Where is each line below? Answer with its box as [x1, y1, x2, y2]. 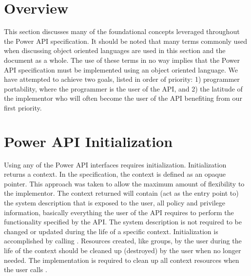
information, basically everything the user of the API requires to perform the [4, 207, 234, 217]
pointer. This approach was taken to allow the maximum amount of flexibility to [4, 178, 245, 188]
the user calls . [4, 264, 47, 275]
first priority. [4, 102, 42, 112]
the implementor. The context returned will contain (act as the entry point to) [4, 188, 239, 198]
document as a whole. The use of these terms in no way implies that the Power [4, 55, 240, 65]
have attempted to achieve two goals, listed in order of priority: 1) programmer [4, 74, 240, 84]
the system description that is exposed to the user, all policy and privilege [4, 197, 226, 207]
